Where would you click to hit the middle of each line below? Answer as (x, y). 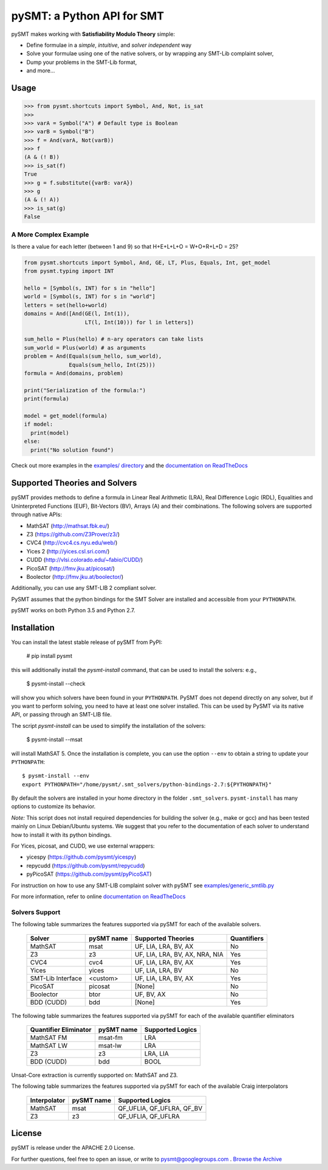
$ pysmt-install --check (56, 684)
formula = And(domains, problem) (74, 373)
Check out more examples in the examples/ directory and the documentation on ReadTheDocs (130, 466)
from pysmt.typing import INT (69, 271)
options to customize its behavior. (53, 806)
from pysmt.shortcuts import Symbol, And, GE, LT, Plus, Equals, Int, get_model (147, 262)
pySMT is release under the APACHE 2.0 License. (73, 1148)
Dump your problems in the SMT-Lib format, (82, 62)
